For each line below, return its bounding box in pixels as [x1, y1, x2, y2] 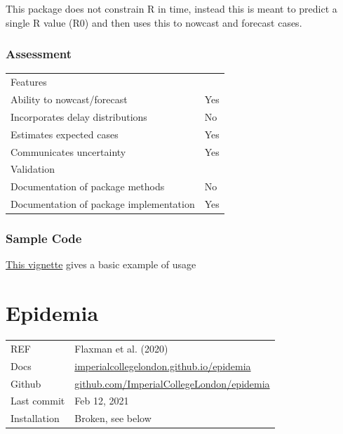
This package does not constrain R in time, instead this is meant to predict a [6, 1, 337, 15]
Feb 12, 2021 [74, 393, 129, 408]
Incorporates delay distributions [11, 109, 147, 124]
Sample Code [6, 230, 82, 247]
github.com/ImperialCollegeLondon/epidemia [74, 376, 270, 390]
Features [11, 74, 47, 89]
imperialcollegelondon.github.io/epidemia [74, 358, 251, 373]
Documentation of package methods [11, 179, 165, 194]
